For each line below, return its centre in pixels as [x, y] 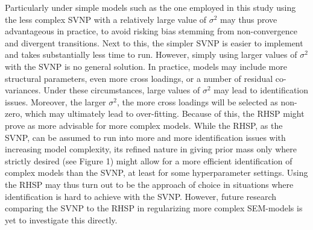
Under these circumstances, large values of [122, 90]
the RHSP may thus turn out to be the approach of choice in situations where [149, 184]
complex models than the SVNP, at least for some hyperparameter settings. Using [156, 172]
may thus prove [249, 19]
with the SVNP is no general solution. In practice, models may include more [146, 66]
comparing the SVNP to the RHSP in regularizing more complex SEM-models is [154, 208]
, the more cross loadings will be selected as [197, 101]
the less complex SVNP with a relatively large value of [106, 19]
